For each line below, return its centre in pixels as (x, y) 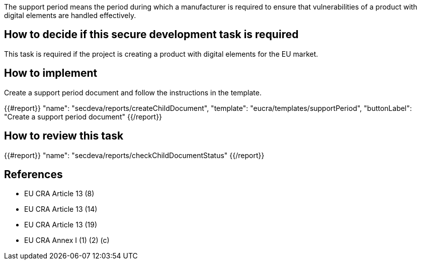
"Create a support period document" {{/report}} (83, 116)
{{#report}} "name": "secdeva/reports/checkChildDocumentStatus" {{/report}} (134, 155)
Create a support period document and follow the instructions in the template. (133, 92)
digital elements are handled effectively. (70, 15)
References (33, 174)
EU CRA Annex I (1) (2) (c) (67, 240)
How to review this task (64, 136)
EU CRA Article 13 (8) (59, 194)
